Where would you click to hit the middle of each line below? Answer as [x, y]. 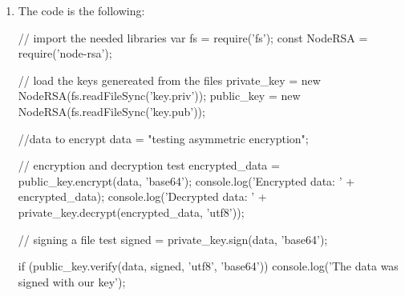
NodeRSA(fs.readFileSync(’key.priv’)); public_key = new [159, 96]
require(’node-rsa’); [65, 53]
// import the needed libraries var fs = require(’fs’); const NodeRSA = [193, 37]
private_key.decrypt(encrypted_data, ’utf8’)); [131, 212]
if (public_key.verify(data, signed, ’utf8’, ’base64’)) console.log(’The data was [208, 266]
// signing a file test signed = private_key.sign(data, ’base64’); [173, 239]
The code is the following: [81, 10]
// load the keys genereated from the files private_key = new [169, 80]
